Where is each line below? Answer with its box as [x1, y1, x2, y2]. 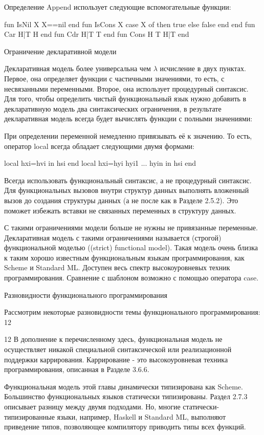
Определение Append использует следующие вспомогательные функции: [4, 2, 231, 12]
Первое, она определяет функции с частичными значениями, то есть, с [4, 73, 225, 83]
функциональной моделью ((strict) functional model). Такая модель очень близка [4, 242, 258, 253]
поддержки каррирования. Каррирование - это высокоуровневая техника [4, 354, 228, 364]
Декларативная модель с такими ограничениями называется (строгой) [4, 232, 222, 243]
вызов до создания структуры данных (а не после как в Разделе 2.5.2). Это [4, 194, 238, 205]
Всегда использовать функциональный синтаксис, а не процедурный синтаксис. [4, 175, 252, 185]
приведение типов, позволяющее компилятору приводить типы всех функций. [4, 421, 246, 432]
